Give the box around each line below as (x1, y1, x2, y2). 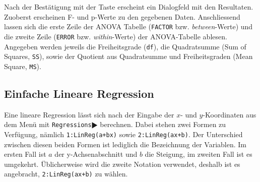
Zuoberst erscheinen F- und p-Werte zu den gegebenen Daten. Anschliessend (4, 11, 240, 22)
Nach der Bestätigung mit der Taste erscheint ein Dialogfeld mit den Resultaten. (4, 2, 253, 12)
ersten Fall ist (4, 149, 46, 159)
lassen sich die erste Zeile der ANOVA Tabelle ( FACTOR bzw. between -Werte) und (4, 21, 253, 32)
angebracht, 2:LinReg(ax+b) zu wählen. (4, 168, 128, 179)
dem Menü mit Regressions (4, 119, 92, 130)
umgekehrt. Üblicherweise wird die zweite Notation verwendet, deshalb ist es (4, 158, 240, 169)
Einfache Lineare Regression (4, 85, 154, 101)
